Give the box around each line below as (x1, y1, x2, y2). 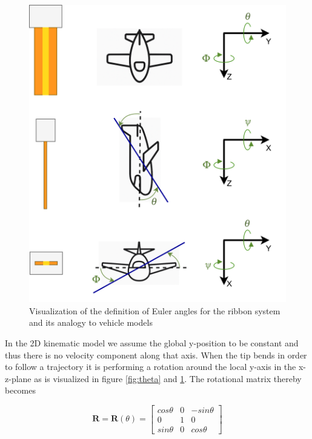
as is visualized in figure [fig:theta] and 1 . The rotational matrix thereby (34, 372, 302, 385)
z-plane (5, 372, 32, 385)
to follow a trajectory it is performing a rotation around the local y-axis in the (5, 360, 296, 373)
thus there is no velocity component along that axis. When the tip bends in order (5, 348, 307, 361)
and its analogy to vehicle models (29, 316, 153, 329)
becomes (5, 384, 36, 397)
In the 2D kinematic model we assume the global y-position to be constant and (5, 336, 299, 349)
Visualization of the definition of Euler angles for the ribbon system (29, 304, 280, 317)
